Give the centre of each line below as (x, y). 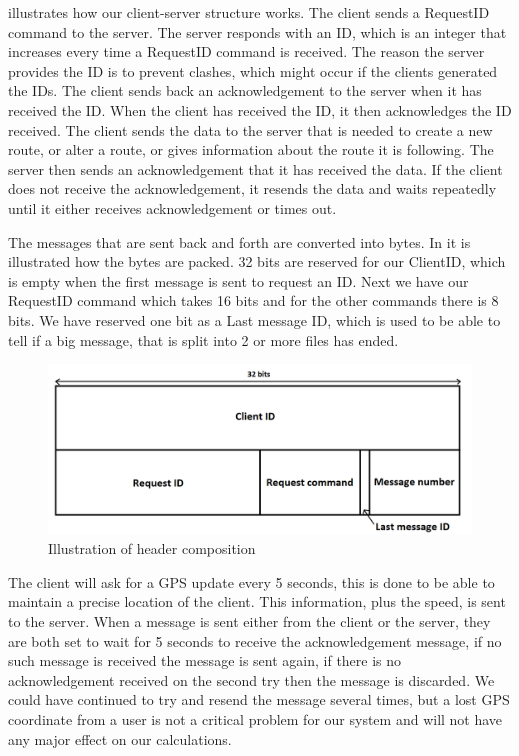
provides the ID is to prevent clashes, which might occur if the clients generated (253, 70)
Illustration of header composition (152, 548)
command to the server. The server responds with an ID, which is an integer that (257, 31)
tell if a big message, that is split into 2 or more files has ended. (203, 339)
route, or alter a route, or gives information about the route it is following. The (251, 149)
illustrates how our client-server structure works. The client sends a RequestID (249, 12)
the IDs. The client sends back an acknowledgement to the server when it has (245, 90)
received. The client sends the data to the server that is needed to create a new (250, 129)
